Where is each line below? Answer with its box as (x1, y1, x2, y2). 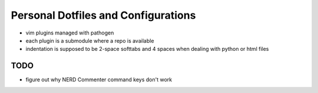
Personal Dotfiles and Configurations (11, 9, 196, 22)
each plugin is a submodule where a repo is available (25, 37, 154, 44)
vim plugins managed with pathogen (25, 29, 114, 36)
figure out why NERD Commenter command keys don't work (25, 76, 173, 83)
